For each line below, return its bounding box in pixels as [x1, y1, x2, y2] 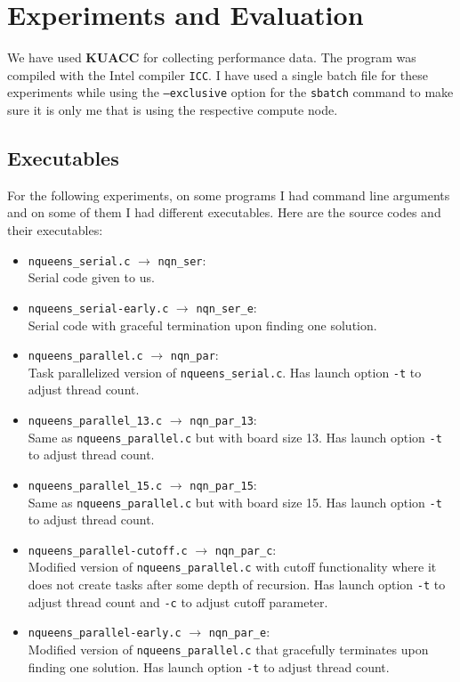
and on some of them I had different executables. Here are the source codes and [7, 203, 441, 222]
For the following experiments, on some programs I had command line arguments [7, 185, 450, 204]
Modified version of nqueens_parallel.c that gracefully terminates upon [28, 640, 429, 659]
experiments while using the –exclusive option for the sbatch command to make [7, 83, 454, 101]
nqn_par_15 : [190, 475, 257, 493]
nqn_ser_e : [196, 297, 257, 316]
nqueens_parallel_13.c [28, 415, 163, 428]
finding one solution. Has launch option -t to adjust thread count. [28, 657, 390, 676]
